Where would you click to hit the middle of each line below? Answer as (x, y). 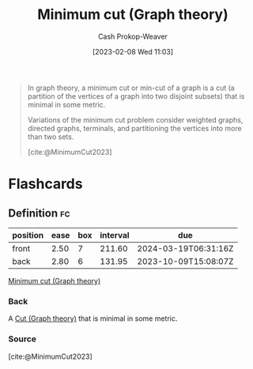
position (28, 235)
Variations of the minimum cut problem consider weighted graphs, (135, 119)
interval (115, 235)
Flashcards (45, 184)
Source (23, 339)
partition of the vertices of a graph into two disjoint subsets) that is (136, 96)
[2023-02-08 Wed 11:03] (133, 51)
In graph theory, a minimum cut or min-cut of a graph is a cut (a (131, 88)
